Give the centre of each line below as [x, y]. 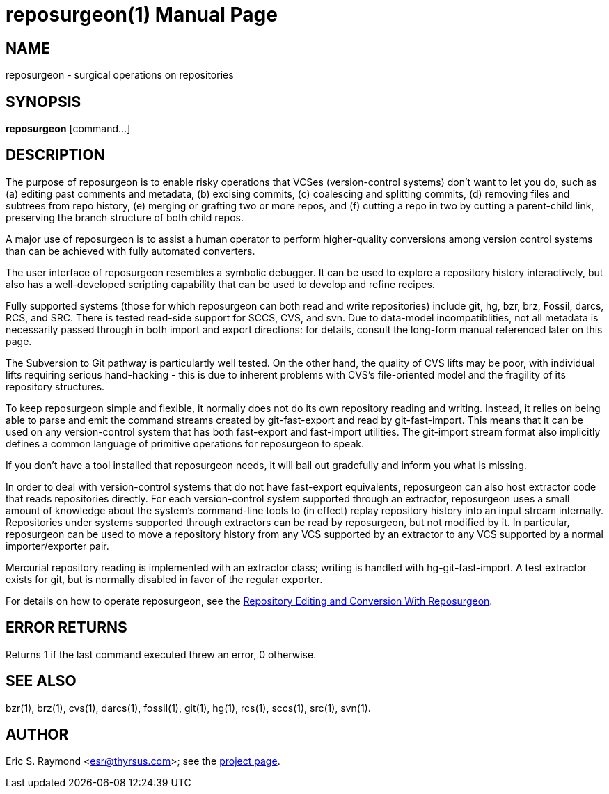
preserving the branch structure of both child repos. [125, 217]
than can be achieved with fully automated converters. [130, 251]
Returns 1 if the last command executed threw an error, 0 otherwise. [161, 654]
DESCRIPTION [55, 155]
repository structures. [55, 386]
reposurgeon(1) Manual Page [142, 15]
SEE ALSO [41, 681]
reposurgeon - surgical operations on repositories [120, 75]
